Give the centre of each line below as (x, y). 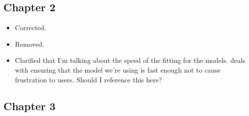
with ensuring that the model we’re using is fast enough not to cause (118, 69)
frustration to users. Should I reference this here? (88, 79)
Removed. (30, 44)
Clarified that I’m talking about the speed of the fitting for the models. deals (130, 60)
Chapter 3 (30, 106)
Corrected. (31, 28)
